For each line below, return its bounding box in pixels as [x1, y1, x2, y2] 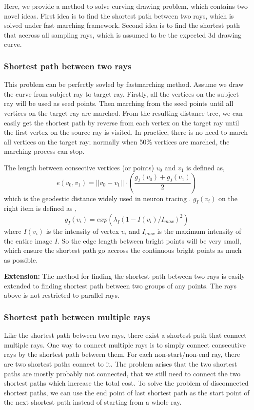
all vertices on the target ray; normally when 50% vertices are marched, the [4, 136, 230, 146]
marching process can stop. [4, 146, 85, 156]
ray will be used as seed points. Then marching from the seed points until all [4, 98, 234, 108]
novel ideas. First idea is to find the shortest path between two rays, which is [4, 10, 234, 20]
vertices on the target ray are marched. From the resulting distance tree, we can [4, 107, 243, 118]
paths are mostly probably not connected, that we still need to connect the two [4, 368, 241, 378]
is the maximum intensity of [157, 225, 241, 236]
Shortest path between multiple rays [4, 311, 150, 323]
